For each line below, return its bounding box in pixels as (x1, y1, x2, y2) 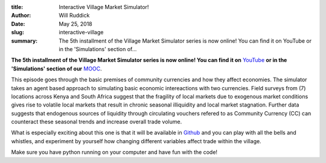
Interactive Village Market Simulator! (59, 4, 149, 10)
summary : (11, 37, 38, 45)
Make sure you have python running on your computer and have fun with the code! (11, 149, 217, 156)
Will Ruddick (59, 12, 90, 19)
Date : (11, 20, 25, 27)
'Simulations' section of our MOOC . (11, 65, 102, 72)
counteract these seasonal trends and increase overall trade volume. (11, 118, 182, 126)
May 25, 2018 (59, 20, 93, 27)
